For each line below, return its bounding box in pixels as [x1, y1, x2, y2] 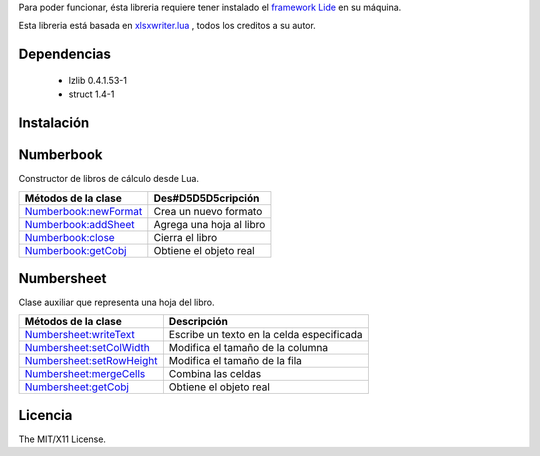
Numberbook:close [24, 230, 115, 244]
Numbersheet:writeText [24, 328, 135, 342]
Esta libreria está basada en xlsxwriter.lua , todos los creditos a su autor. [18, 20, 317, 32]
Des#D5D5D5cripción [153, 191, 260, 205]
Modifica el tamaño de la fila [168, 354, 302, 368]
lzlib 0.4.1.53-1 [68, 74, 127, 86]
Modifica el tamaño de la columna [168, 341, 329, 355]
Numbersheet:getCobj [24, 380, 130, 394]
